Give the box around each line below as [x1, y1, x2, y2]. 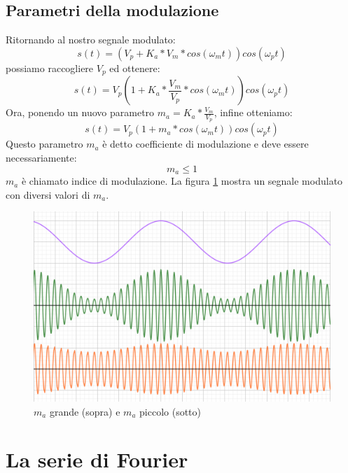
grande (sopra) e [49, 404, 120, 418]
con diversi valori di [6, 187, 90, 202]
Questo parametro [6, 136, 83, 151]
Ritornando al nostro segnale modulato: [6, 32, 176, 47]
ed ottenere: [109, 60, 160, 75]
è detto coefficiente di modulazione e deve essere [102, 136, 309, 151]
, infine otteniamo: [214, 105, 293, 120]
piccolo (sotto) [139, 404, 201, 418]
